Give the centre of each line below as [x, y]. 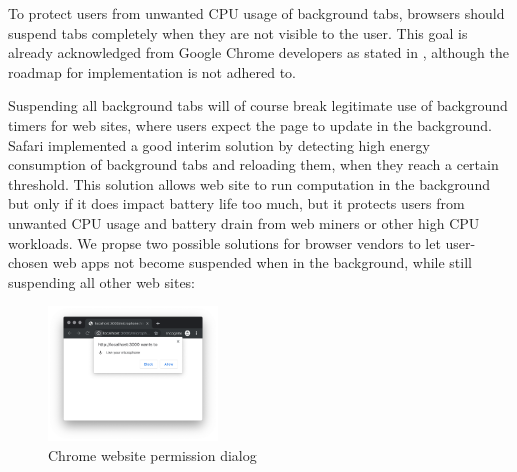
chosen [28, 262]
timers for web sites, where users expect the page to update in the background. [250, 124]
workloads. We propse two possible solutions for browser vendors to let [224, 242]
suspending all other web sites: [102, 281]
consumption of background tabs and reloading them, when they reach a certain [253, 164]
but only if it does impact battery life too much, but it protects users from [236, 203]
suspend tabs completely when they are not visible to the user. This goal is [238, 32]
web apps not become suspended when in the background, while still [262, 262]
